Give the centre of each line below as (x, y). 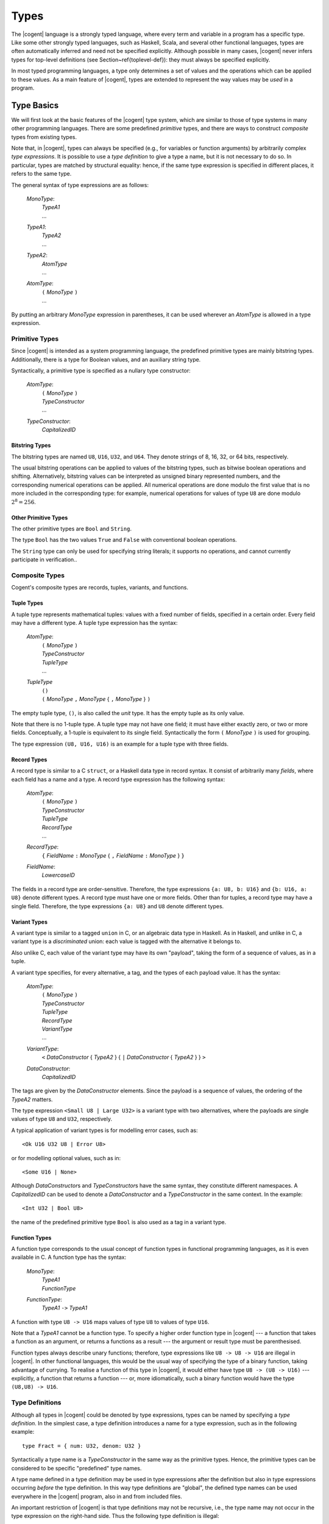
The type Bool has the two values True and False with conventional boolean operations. (124, 540)
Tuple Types (27, 603)
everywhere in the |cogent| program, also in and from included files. (97, 1496)
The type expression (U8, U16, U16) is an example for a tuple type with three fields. (120, 744)
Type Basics (35, 105)
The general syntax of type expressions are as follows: (80, 185)
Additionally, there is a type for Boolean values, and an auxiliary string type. (106, 359)
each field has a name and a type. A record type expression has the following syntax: (118, 779)
